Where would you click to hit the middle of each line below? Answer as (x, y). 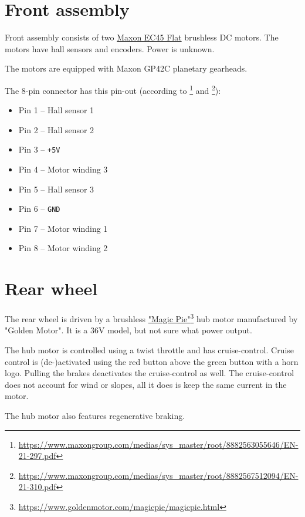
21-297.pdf (37, 456)
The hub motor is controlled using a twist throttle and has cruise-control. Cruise (150, 350)
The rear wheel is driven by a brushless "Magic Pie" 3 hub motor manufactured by (151, 318)
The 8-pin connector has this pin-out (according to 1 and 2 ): (113, 89)
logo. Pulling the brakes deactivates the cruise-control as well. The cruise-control (150, 373)
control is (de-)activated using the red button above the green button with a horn (152, 361)
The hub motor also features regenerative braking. (95, 415)
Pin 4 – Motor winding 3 (63, 169)
